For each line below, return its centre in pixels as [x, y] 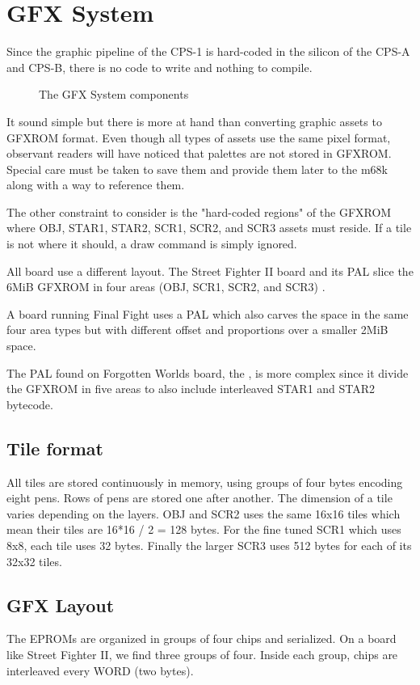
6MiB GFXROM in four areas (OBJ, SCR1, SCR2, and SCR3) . [166, 287]
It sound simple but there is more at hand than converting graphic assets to [194, 121]
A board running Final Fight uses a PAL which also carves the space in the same [208, 313]
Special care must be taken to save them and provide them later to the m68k [197, 169]
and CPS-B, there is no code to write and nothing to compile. [160, 67]
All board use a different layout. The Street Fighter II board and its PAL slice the [210, 271]
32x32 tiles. [34, 561]
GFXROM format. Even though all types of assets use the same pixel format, [199, 137]
